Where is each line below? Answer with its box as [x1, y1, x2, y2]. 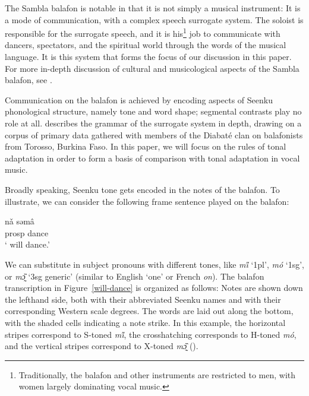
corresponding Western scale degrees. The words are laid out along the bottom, [5, 305, 294, 317]
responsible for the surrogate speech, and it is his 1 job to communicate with [5, 26, 280, 39]
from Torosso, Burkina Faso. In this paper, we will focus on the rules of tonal [5, 140, 286, 153]
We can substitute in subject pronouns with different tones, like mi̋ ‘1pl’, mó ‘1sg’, [5, 258, 304, 270]
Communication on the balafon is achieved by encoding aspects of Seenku [5, 93, 273, 106]
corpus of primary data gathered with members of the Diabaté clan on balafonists [5, 128, 303, 141]
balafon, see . [5, 74, 52, 86]
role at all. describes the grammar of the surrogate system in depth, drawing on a [5, 117, 302, 129]
